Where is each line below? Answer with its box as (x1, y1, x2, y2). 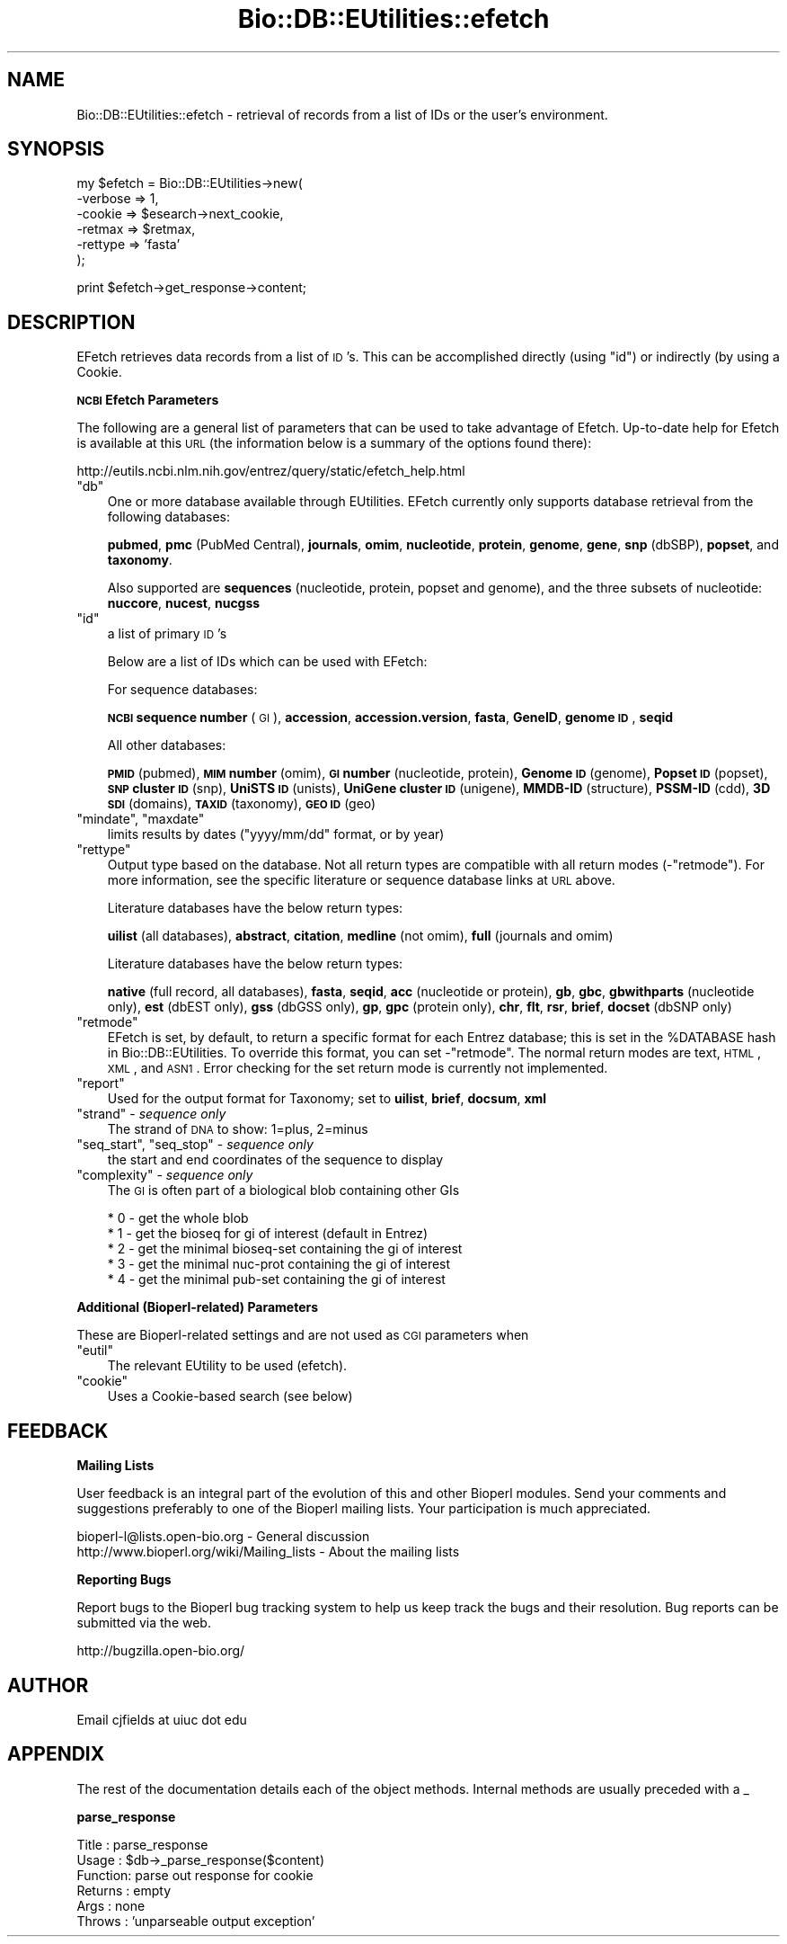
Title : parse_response (76, 1836, 208, 1852)
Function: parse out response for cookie (76, 1867, 314, 1883)
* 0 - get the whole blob (107, 1210, 249, 1226)
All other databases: (107, 737, 226, 754)
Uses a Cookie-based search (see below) (107, 1388, 353, 1404)
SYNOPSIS (7, 138, 105, 161)
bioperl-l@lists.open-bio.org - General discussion (76, 1529, 370, 1545)
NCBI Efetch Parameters (76, 392, 219, 408)
